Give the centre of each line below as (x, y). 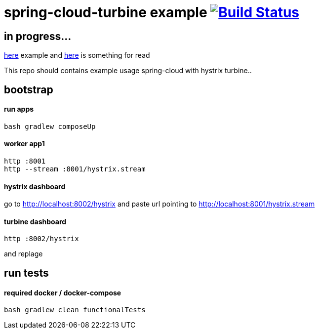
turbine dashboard (35, 221)
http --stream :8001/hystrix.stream (75, 169)
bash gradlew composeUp (50, 126)
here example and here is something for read (77, 55)
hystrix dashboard (35, 186)
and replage (23, 254)
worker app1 (24, 144)
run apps (19, 109)
